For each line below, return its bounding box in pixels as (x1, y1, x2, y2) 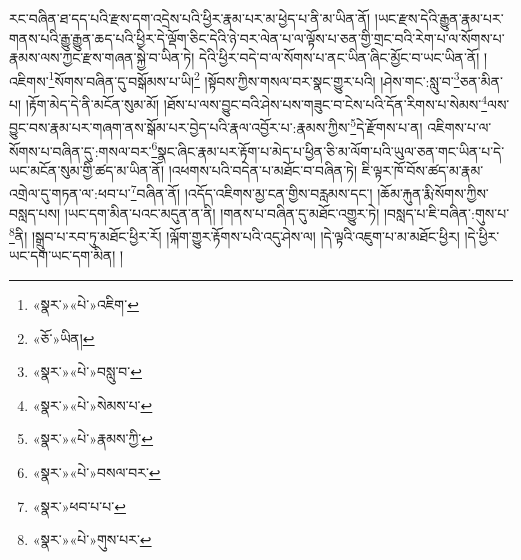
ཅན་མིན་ (459, 70, 503, 91)
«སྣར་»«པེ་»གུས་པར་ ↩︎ (32, 529, 152, 550)
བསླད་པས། (9, 202, 61, 223)
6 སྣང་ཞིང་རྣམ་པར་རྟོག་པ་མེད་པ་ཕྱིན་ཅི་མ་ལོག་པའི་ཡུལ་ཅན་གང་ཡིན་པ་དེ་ (151, 137, 505, 161)
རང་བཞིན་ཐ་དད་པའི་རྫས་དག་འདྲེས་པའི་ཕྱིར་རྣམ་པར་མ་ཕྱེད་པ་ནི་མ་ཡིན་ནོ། (9, 8, 371, 28)
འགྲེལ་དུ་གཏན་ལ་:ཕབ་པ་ (9, 183, 131, 204)
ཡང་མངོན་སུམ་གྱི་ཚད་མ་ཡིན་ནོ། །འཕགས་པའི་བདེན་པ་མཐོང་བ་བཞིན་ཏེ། (9, 159, 358, 180)
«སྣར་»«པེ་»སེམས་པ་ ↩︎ (32, 394, 153, 415)
